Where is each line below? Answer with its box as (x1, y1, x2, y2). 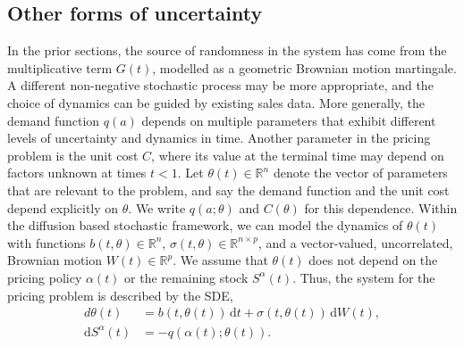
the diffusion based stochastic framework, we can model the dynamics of (7, 216, 403, 235)
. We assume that (173, 251, 268, 269)
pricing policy (7, 268, 82, 286)
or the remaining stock (124, 268, 249, 286)
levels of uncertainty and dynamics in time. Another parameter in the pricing (7, 128, 431, 147)
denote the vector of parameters (273, 163, 448, 182)
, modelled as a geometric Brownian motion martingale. (152, 58, 457, 77)
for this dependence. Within (304, 198, 458, 217)
